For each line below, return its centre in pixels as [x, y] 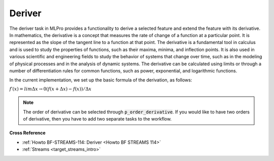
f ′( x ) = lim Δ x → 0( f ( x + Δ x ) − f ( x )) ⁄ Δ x [50, 89]
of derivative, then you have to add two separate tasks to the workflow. [97, 119]
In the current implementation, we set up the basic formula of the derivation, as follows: [101, 80]
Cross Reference [27, 133]
